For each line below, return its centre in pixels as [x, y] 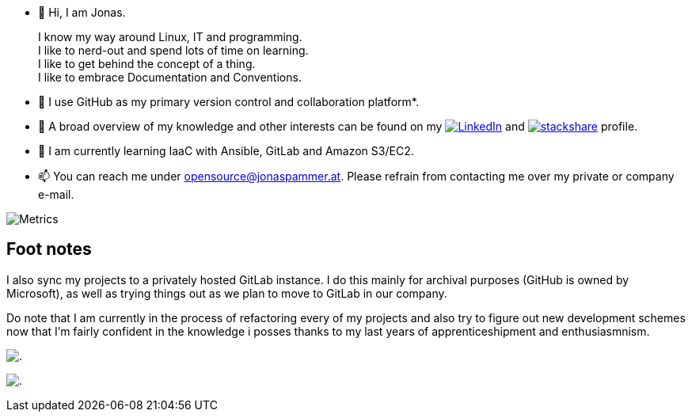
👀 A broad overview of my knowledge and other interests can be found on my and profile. [338, 126]
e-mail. [56, 194]
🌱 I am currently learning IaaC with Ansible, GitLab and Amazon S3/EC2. [226, 151]
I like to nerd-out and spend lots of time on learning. [173, 50]
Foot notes [49, 249]
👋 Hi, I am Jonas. [82, 12]
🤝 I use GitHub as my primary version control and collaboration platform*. [228, 102]
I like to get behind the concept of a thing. [147, 64]
